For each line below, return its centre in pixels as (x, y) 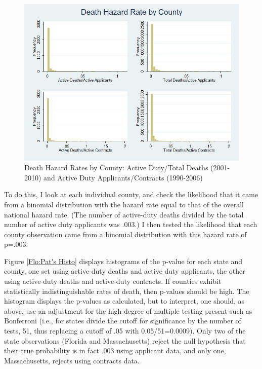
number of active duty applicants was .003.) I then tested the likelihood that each (131, 224)
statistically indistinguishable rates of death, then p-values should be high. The (127, 291)
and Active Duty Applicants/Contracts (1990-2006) (123, 177)
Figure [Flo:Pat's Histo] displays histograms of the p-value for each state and (123, 261)
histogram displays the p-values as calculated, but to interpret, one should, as (124, 301)
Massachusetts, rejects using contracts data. (72, 360)
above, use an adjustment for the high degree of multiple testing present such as (128, 310)
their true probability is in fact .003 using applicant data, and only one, (115, 350)
